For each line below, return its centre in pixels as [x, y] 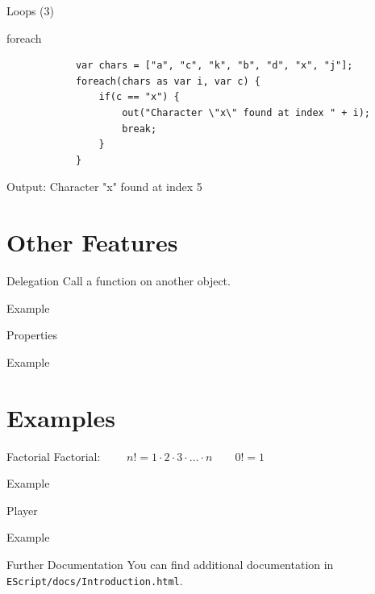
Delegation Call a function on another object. [119, 281]
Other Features [92, 242]
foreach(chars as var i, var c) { [168, 81]
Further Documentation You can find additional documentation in [170, 564]
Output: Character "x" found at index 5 [104, 187]
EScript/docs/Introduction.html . [95, 580]
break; [140, 129]
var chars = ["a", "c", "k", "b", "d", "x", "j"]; [214, 66]
